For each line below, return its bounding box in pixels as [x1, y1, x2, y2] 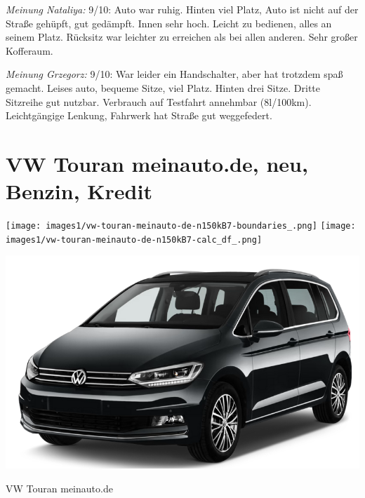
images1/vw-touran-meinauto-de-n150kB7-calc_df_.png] [6, 234, 263, 245]
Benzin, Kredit [6, 177, 152, 206]
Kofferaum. [6, 43, 53, 58]
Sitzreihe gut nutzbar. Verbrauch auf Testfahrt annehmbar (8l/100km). [6, 94, 312, 109]
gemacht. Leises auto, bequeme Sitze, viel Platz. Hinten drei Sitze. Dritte [6, 80, 320, 95]
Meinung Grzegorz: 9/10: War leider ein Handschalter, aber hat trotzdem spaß [6, 67, 343, 81]
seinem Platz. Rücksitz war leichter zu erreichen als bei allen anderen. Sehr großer [6, 29, 358, 44]
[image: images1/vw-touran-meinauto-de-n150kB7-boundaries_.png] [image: [6, 221, 356, 231]
